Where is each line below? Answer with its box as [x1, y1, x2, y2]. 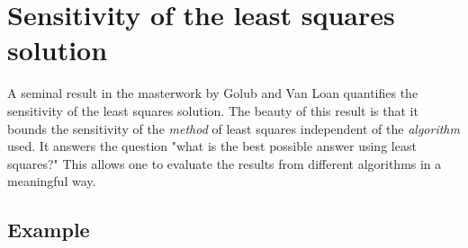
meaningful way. [7, 172, 96, 190]
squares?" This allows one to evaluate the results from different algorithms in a [7, 154, 442, 173]
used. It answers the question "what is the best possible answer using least [7, 137, 417, 155]
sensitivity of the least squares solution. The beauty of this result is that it [7, 101, 418, 120]
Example [7, 216, 90, 244]
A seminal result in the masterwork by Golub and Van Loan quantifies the [7, 84, 418, 102]
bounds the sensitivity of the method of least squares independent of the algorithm [7, 119, 460, 137]
